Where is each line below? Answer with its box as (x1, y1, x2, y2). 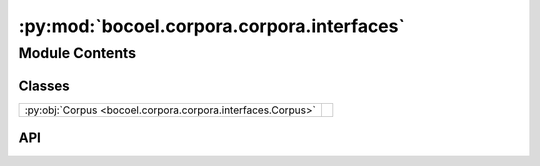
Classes (18, 77, 70, 94)
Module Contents (18, 44, 137, 62)
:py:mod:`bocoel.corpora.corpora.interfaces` (18, 15, 405, 37)
